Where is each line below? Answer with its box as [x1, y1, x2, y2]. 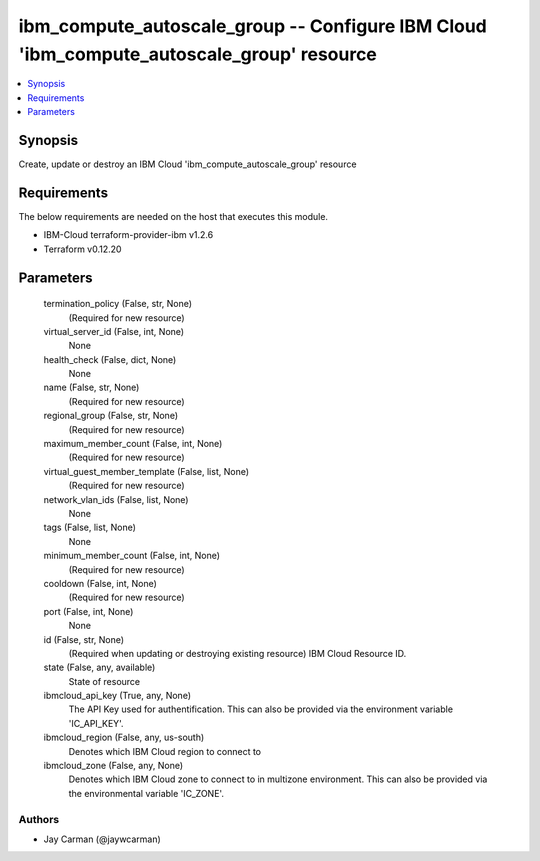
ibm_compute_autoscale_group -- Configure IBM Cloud [18, 15, 487, 37]
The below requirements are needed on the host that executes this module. [18, 210, 329, 222]
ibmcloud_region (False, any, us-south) [43, 731, 205, 744]
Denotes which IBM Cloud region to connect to [68, 745, 262, 757]
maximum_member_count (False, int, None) [43, 438, 223, 450]
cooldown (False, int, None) [43, 577, 157, 589]
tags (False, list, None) [43, 521, 137, 534]
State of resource [68, 675, 141, 687]
